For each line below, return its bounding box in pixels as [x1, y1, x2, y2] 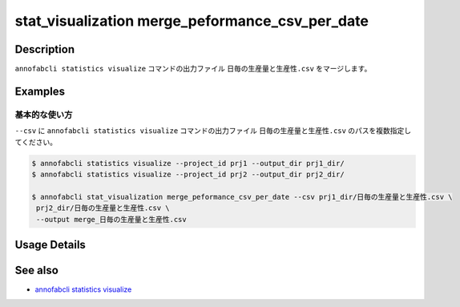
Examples [14, 84, 66, 98]
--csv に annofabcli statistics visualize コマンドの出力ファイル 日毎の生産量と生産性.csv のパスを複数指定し [14, 126, 412, 135]
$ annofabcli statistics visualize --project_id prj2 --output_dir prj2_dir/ [31, 169, 345, 179]
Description [14, 42, 75, 56]
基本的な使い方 [14, 109, 73, 120]
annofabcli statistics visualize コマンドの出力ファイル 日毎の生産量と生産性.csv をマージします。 [14, 64, 372, 74]
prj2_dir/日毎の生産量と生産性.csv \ [36, 204, 170, 212]
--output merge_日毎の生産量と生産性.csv [36, 215, 188, 224]
